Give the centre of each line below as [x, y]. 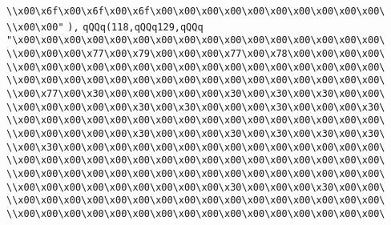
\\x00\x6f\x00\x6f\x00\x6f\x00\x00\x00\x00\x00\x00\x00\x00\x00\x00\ [196, 11]
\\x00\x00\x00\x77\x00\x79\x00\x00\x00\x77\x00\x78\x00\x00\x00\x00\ [196, 53]
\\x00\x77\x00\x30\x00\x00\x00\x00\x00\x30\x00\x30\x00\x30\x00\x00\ [196, 93]
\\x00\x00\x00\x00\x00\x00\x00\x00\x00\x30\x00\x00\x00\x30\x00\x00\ [196, 187]
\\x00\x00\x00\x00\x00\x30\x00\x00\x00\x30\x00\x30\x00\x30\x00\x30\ [196, 133]
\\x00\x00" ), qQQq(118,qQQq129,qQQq [105, 27]
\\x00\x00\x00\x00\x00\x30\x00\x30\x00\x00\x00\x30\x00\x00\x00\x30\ [196, 107]
